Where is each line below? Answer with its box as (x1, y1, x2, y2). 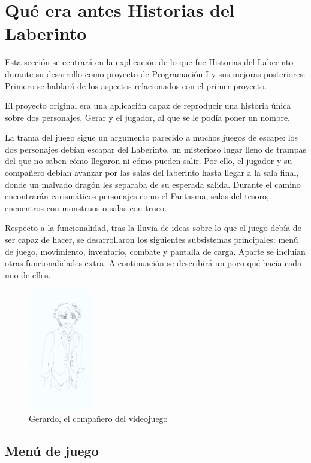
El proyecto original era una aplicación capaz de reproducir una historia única (5, 99, 291, 112)
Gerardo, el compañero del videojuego (29, 412, 168, 424)
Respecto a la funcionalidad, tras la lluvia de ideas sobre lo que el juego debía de (5, 221, 301, 234)
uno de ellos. (5, 268, 51, 281)
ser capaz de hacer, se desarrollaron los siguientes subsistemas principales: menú (5, 233, 298, 246)
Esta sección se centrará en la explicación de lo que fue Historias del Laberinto (5, 56, 294, 68)
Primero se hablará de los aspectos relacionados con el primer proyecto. (5, 79, 267, 92)
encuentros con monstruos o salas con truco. (5, 201, 167, 214)
